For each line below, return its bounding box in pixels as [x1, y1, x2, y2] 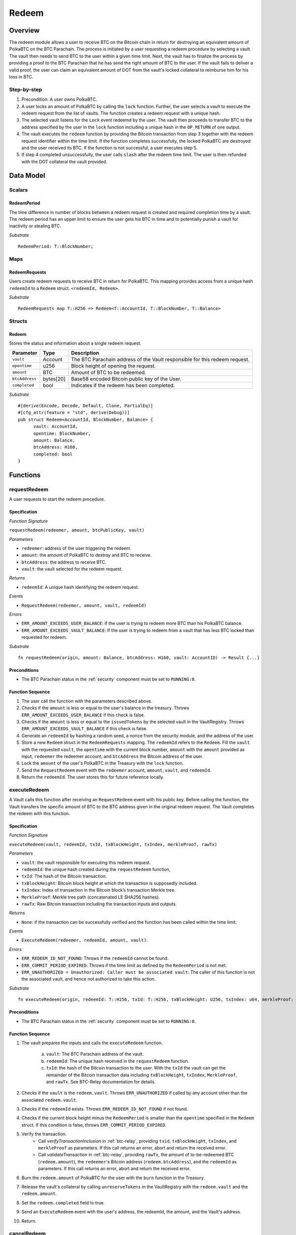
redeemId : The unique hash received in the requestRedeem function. [46, 1058, 189, 1064]
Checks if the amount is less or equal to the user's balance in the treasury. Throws [21, 705, 189, 711]
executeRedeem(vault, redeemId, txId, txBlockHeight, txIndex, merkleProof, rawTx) [9, 841, 218, 847]
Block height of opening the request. [71, 362, 156, 369]
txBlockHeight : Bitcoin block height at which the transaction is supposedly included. [21, 880, 198, 886]
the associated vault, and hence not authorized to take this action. [21, 976, 156, 982]
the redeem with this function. [9, 810, 70, 816]
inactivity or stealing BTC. [9, 223, 61, 229]
